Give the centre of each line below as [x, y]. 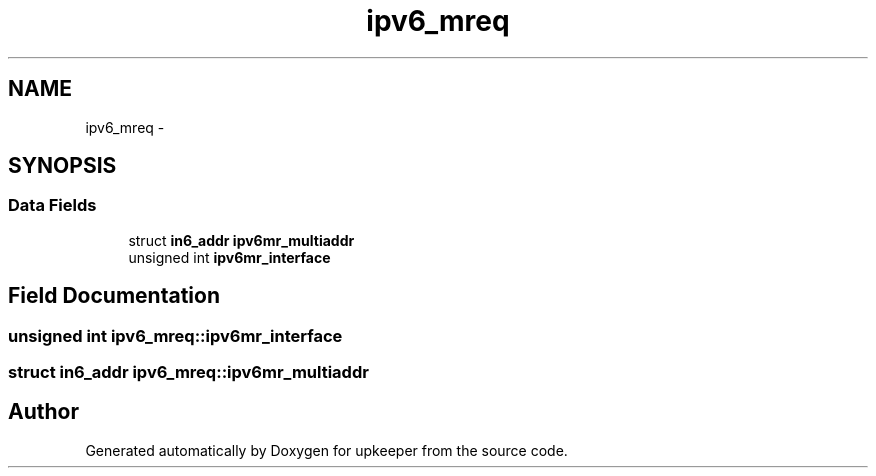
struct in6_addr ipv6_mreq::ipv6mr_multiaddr [188, 372]
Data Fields [52, 205]
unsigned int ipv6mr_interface [229, 257]
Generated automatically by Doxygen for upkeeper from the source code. [326, 450]
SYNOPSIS [62, 166]
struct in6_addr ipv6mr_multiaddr [241, 240]
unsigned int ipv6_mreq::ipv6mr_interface [175, 335]
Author [43, 412]
